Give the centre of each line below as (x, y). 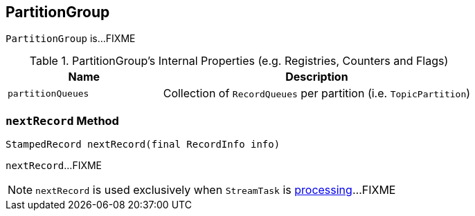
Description (317, 77)
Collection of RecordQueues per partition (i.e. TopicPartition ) (317, 94)
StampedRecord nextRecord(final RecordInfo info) (143, 145)
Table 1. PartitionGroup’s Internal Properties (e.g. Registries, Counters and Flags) (239, 61)
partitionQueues (48, 93)
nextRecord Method (62, 120)
